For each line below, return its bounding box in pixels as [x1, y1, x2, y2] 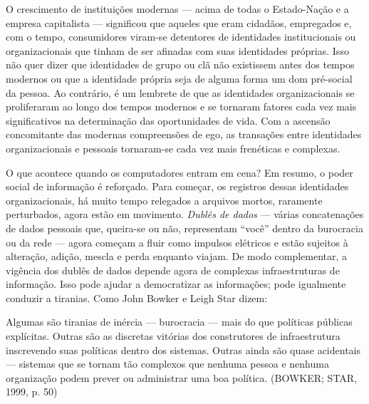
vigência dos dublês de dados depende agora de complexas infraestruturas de [6, 262, 340, 277]
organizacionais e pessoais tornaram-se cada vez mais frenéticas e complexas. [6, 140, 341, 155]
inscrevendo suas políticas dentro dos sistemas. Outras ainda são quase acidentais [6, 342, 361, 357]
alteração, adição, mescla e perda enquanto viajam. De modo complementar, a [6, 249, 348, 264]
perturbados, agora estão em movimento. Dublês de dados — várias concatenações [6, 207, 364, 222]
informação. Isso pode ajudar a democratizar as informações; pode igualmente [6, 276, 346, 291]
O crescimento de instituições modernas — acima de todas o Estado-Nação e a [6, 1, 349, 16]
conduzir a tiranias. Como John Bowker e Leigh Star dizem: [6, 290, 268, 305]
